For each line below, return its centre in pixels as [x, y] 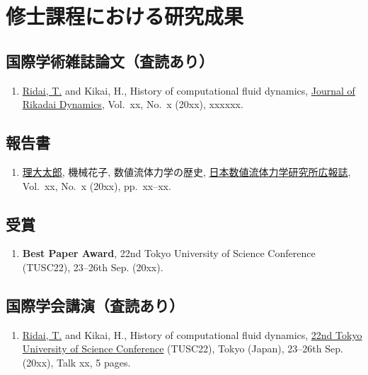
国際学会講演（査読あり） [95, 305]
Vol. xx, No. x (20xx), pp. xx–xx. [97, 185]
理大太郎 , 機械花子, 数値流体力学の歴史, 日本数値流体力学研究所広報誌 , [186, 171]
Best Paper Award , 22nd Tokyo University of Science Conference [169, 253]
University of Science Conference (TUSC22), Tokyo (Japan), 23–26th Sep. [183, 349]
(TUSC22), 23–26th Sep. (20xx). [93, 267]
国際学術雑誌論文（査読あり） [110, 60]
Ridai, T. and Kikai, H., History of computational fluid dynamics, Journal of [189, 90]
